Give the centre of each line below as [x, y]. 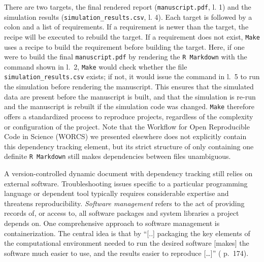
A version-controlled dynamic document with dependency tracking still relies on [128, 173]
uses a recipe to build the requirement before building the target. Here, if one [124, 46]
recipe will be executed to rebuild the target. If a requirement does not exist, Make [132, 36]
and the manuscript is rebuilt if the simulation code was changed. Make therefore [129, 106]
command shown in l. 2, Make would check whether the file [96, 66]
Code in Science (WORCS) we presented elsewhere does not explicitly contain [125, 136]
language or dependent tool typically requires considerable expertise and [117, 193]
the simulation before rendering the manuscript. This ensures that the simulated [129, 87]
